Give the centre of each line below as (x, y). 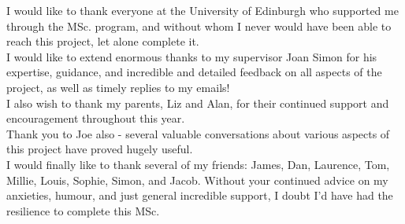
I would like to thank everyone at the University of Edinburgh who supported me (202, 10)
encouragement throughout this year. (96, 118)
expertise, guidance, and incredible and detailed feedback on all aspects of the (194, 72)
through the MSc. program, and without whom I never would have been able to (199, 26)
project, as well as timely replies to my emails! (118, 87)
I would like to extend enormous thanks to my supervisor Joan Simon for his (192, 56)
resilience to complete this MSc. (83, 210)
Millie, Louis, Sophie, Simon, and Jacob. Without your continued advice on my (197, 180)
